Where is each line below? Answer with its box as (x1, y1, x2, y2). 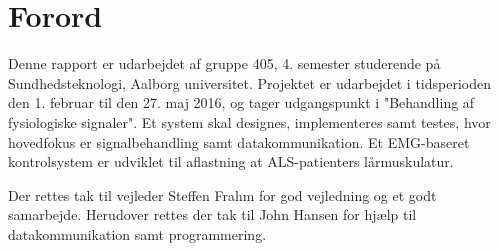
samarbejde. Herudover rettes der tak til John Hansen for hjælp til (8, 204, 417, 225)
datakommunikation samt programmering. (8, 223, 267, 244)
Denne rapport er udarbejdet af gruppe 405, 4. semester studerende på (8, 53, 441, 74)
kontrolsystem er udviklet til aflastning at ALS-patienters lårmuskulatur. (8, 151, 454, 172)
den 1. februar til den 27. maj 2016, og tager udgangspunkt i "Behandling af (8, 92, 475, 113)
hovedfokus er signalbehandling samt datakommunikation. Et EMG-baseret (8, 131, 470, 152)
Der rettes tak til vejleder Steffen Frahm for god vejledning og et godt (8, 184, 437, 205)
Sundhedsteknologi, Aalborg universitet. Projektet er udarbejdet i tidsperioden (8, 72, 491, 93)
